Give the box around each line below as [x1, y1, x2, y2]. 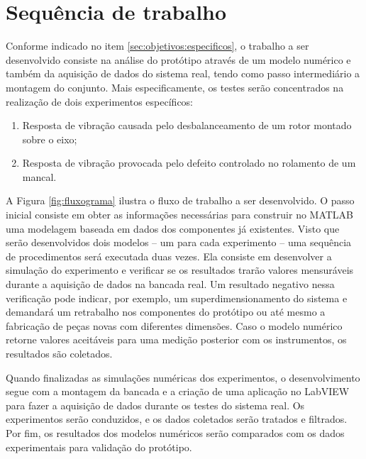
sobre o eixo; [22, 131, 77, 146]
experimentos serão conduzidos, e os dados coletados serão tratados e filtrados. [6, 411, 348, 426]
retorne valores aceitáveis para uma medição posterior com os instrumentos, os [6, 332, 347, 347]
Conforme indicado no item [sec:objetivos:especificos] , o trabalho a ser [6, 38, 309, 53]
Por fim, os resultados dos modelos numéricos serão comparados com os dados [6, 425, 345, 440]
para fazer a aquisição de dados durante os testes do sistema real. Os [6, 397, 305, 412]
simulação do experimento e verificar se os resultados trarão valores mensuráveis [6, 262, 354, 277]
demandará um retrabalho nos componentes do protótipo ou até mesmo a [6, 304, 326, 319]
